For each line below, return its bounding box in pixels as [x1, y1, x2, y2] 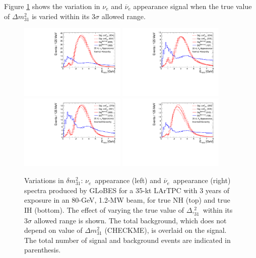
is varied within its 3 [32, 11, 95, 21]
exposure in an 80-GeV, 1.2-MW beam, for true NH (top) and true [24, 195, 230, 205]
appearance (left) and [95, 175, 161, 186]
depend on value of [24, 225, 83, 235]
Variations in [24, 175, 64, 186]
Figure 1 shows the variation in [4, 1, 100, 11]
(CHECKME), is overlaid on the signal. [104, 225, 227, 235]
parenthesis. [24, 244, 61, 255]
